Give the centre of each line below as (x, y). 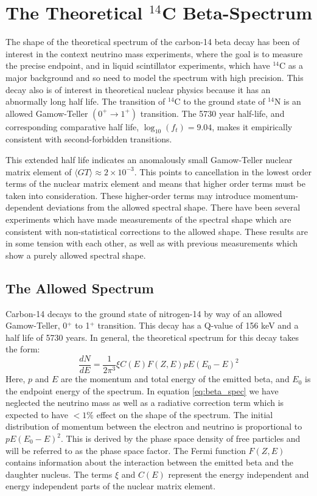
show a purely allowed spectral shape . (76, 255)
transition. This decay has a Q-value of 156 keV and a (198, 325)
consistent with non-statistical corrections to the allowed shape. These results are (157, 231)
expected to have (37, 414)
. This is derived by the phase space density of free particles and (181, 438)
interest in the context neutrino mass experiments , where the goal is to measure (154, 53)
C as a (291, 65)
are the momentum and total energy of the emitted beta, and (175, 379)
